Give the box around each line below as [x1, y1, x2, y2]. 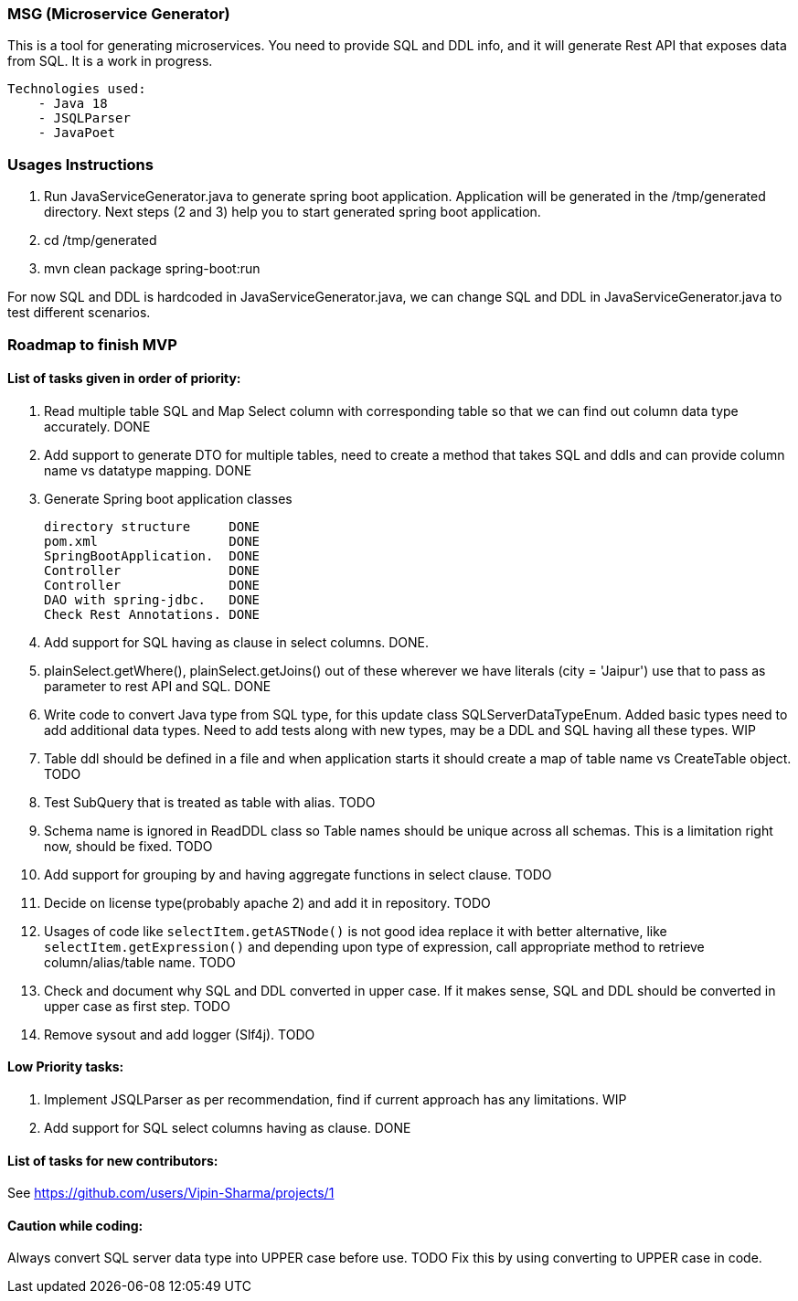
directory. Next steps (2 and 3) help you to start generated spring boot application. [44, 204, 541, 220]
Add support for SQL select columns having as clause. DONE [44, 1119, 411, 1136]
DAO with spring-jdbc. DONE [44, 592, 261, 607]
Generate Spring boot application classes [44, 490, 293, 507]
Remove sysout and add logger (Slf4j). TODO [44, 1026, 315, 1042]
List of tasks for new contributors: [7, 1152, 218, 1168]
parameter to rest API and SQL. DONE [44, 677, 271, 694]
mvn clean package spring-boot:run [44, 261, 261, 277]
